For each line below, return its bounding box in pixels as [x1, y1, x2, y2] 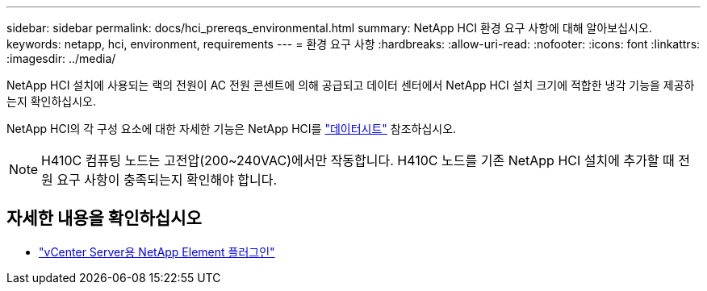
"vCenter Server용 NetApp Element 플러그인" [39, 244, 275, 259]
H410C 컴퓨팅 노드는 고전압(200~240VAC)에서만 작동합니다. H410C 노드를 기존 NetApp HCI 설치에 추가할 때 [41, 152, 675, 168]
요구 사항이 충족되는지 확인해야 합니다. [56, 172, 278, 188]
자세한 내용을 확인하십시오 [6, 208, 202, 229]
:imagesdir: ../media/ [6, 52, 116, 65]
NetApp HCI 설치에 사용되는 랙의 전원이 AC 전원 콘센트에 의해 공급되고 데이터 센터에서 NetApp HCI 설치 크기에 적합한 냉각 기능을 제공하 [6, 78, 695, 92]
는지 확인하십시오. [6, 94, 97, 108]
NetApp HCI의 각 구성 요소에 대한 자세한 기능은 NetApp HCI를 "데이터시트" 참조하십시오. [6, 122, 457, 135]
